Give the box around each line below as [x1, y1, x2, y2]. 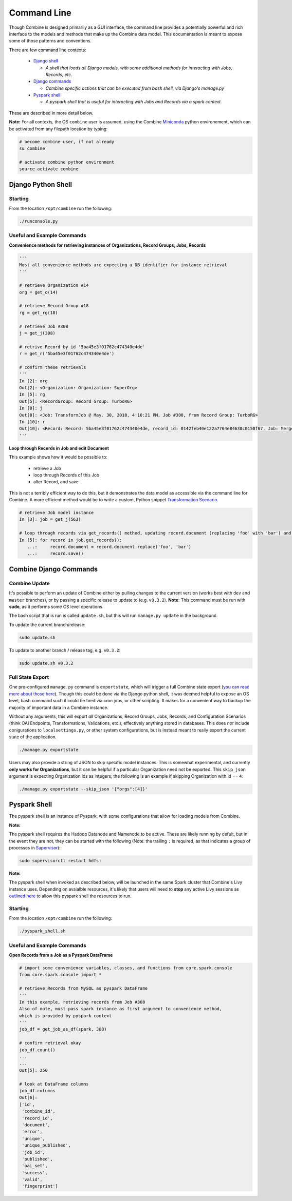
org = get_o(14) [19, 289, 58, 295]
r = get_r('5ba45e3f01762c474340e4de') [19, 351, 114, 356]
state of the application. [9, 734, 57, 740]
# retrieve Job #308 [19, 323, 68, 329]
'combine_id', [22, 1108, 55, 1114]
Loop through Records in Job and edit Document [9, 445, 109, 451]
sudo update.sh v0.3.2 [19, 660, 73, 666]
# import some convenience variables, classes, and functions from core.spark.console [19, 965, 233, 970]
